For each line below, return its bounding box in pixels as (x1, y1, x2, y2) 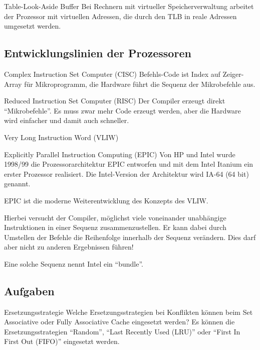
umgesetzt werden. (4, 21, 61, 31)
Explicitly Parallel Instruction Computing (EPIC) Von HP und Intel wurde (4, 149, 235, 159)
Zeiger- (222, 68, 244, 79)
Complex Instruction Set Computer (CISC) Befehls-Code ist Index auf (4, 68, 220, 79)
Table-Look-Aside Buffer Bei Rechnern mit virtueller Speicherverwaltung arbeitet (4, 1, 254, 11)
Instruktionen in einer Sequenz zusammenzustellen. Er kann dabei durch (4, 222, 226, 232)
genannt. (4, 178, 31, 189)
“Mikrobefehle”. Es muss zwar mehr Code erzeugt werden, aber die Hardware (4, 105, 241, 115)
